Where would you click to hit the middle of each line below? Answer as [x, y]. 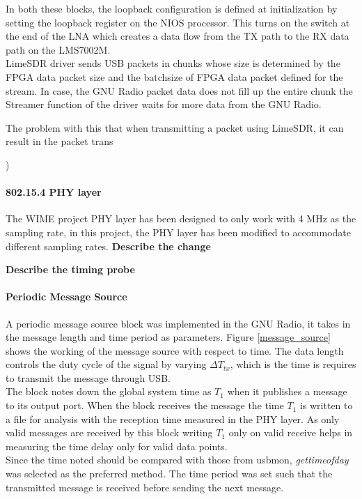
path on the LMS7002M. [58, 49]
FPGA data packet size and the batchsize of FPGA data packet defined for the [174, 76]
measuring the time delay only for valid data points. [117, 446]
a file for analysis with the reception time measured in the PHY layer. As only [173, 419]
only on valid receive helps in [291, 432]
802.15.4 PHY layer [54, 192]
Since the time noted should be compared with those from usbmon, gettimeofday [177, 460]
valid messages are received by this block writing [109, 432]
